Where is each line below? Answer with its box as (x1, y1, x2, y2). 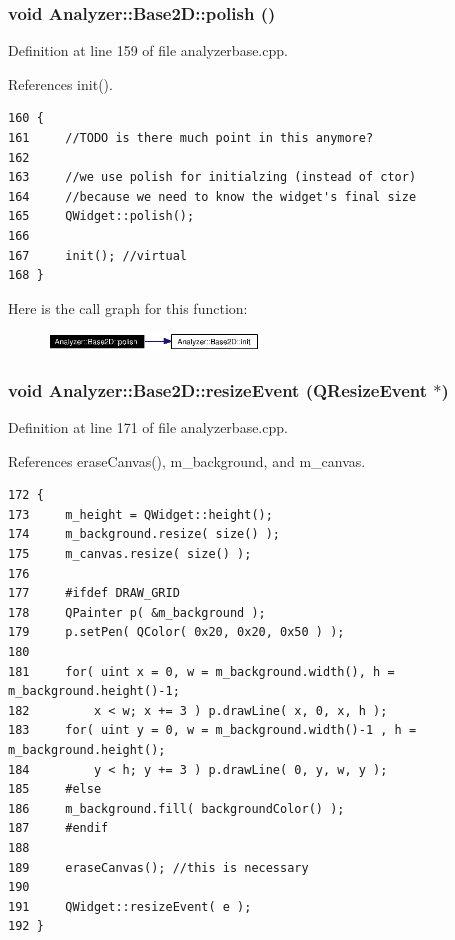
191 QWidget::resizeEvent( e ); (8, 899, 252, 914)
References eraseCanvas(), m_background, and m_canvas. (8, 450, 366, 471)
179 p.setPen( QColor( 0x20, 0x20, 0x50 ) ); (8, 625, 345, 640)
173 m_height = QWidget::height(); (8, 507, 273, 522)
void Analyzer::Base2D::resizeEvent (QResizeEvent (8, 377, 428, 402)
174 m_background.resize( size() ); (8, 527, 281, 542)
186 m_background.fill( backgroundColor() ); (8, 801, 345, 816)
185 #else (8, 782, 102, 797)
